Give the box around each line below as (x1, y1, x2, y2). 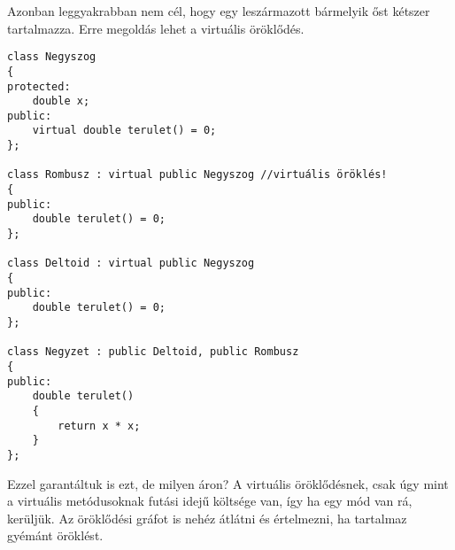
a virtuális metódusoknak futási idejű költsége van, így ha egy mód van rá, (7, 492, 413, 510)
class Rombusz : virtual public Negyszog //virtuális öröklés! (7, 168, 388, 182)
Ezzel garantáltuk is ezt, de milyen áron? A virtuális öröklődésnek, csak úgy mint (7, 474, 449, 492)
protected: (7, 80, 71, 93)
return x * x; (58, 419, 141, 432)
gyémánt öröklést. (7, 526, 104, 545)
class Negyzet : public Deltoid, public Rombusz (7, 345, 299, 359)
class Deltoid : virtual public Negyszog (7, 257, 255, 270)
